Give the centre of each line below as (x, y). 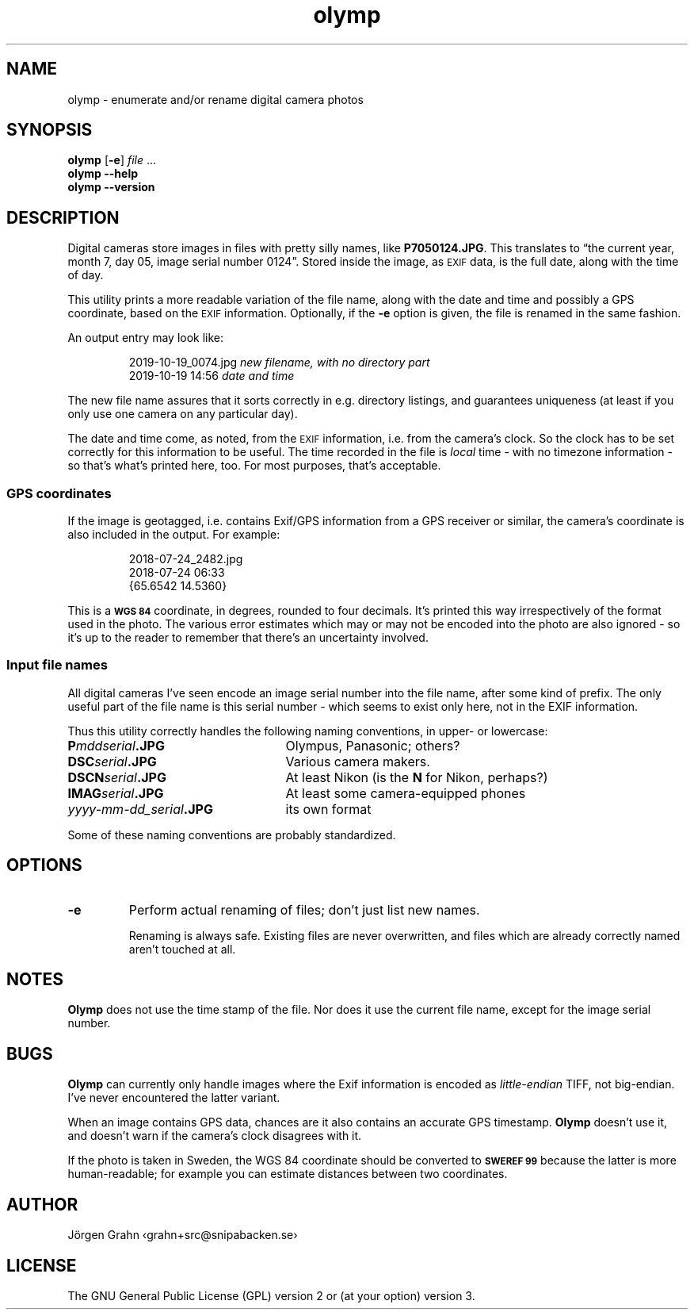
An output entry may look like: (146, 338)
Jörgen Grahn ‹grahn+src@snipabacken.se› (183, 1235)
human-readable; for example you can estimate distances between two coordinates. (288, 1174)
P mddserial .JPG (116, 745)
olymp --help (103, 174)
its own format (328, 809)
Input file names (57, 665)
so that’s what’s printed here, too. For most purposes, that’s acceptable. (254, 466)
